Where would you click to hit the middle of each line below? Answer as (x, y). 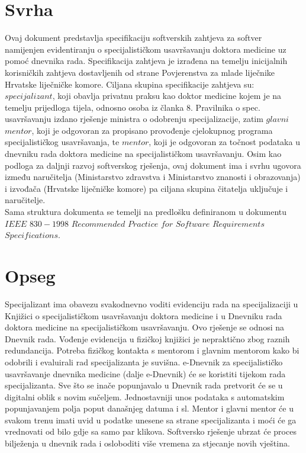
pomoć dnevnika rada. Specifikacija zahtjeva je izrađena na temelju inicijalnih (146, 61)
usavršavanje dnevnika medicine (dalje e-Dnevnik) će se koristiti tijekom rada (145, 373)
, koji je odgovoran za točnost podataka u (224, 142)
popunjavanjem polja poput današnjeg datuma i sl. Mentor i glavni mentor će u (149, 408)
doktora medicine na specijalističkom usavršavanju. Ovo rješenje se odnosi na (144, 327)
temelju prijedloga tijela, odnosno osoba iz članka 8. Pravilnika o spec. (133, 107)
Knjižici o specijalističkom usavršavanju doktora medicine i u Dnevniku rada (144, 315)
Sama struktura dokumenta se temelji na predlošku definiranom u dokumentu (146, 212)
